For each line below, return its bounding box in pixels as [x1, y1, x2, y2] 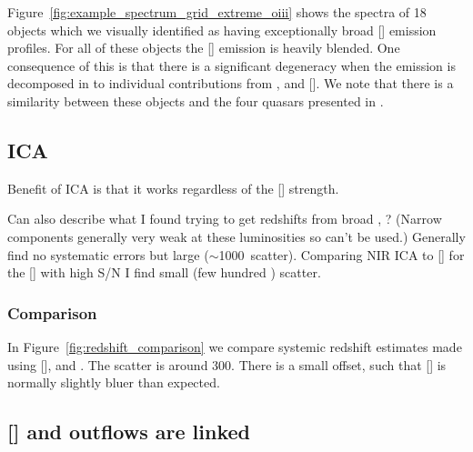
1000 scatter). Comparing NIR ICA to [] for [218, 245, 465, 264]
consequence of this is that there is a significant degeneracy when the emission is [7, 55, 456, 75]
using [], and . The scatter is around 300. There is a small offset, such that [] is [7, 355, 447, 374]
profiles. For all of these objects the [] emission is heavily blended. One [7, 38, 400, 57]
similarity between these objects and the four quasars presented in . [7, 91, 384, 110]
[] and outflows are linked [7, 417, 250, 446]
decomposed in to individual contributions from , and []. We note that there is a [7, 74, 454, 93]
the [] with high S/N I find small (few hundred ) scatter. [7, 263, 321, 282]
